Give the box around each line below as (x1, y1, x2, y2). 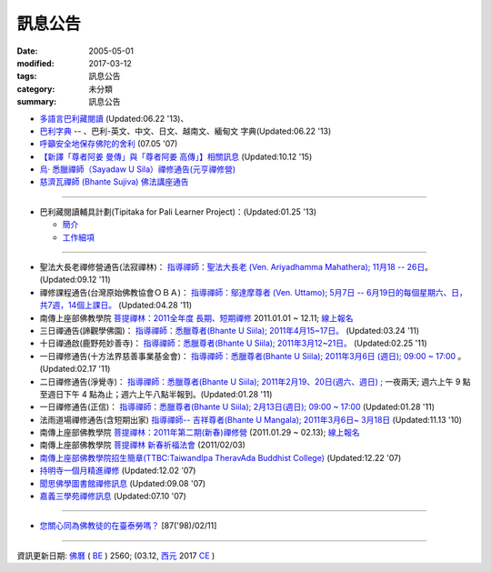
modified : (16, 57, 55, 68)
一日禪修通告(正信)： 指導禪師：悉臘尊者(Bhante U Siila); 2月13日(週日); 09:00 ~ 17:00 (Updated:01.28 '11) (39, 401, 436, 413)
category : (16, 83, 55, 95)
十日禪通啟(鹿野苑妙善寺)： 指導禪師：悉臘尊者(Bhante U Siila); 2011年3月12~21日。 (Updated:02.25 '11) (39, 337, 427, 349)
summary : (16, 96, 57, 107)
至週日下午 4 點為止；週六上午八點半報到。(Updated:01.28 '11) (39, 388, 273, 399)
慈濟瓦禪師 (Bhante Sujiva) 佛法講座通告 (39, 176, 189, 187)
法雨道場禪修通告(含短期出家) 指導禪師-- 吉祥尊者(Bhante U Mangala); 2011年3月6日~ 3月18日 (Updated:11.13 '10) (39, 414, 463, 425)
